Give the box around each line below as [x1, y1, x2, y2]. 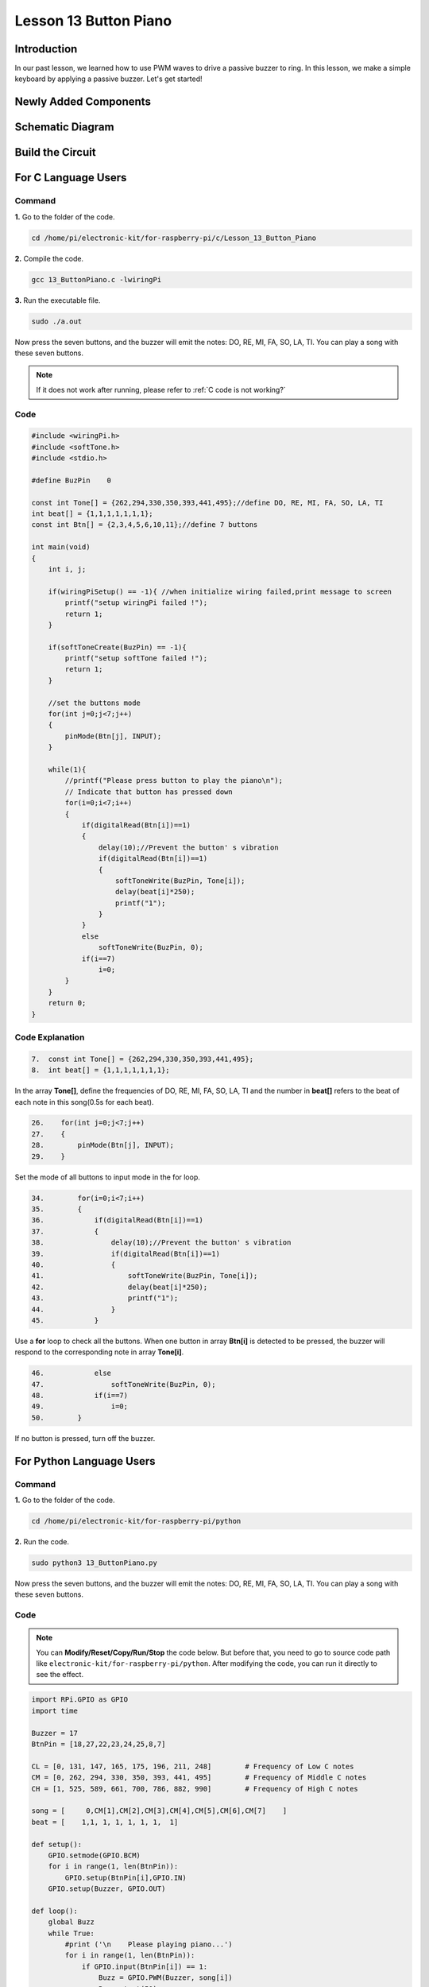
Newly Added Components [14, 95, 151, 109]
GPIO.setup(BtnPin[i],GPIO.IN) [64, 1873, 187, 1882]
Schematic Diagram [14, 120, 114, 134]
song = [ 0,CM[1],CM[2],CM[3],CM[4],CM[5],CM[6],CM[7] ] [31, 1807, 288, 1815]
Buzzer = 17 [31, 1729, 79, 1737]
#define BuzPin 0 [31, 475, 111, 485]
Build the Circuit [14, 145, 96, 159]
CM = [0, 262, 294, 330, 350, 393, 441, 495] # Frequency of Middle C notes [31, 1773, 367, 1782]
